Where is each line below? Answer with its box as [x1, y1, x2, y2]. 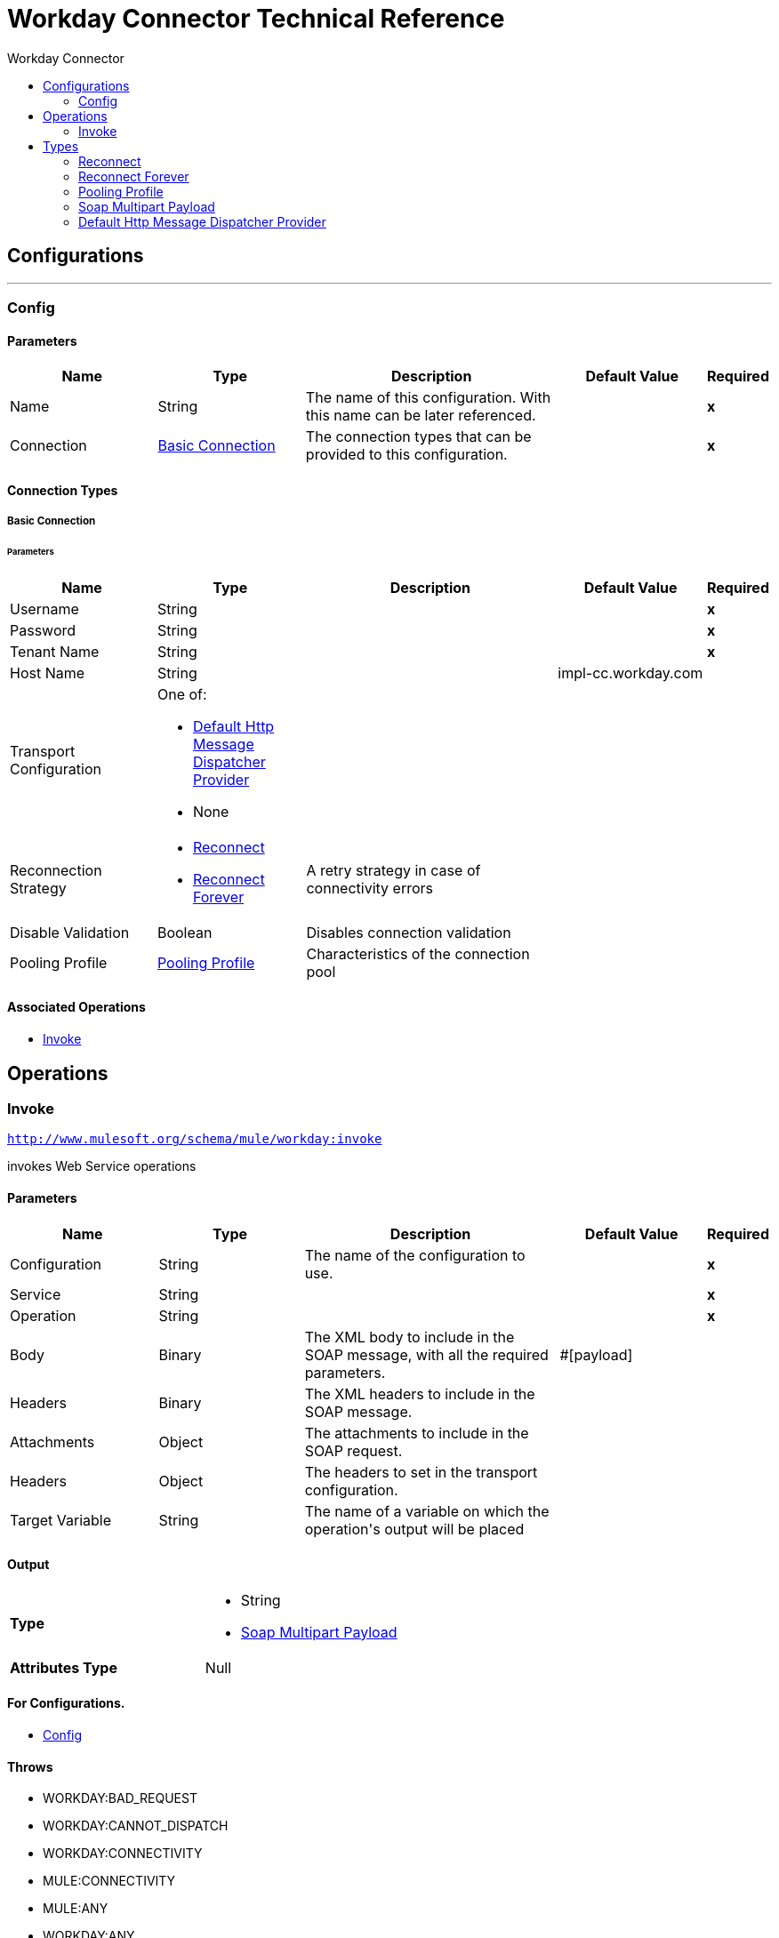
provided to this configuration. [305, 445, 508, 464]
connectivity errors [306, 878, 434, 897]
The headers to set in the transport [304, 1462, 538, 1481]
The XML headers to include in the [304, 1384, 535, 1403]
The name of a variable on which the [304, 1502, 550, 1520]
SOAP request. [304, 1441, 403, 1460]
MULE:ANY [43, 1901, 108, 1917]
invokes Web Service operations [7, 1158, 197, 1174]
